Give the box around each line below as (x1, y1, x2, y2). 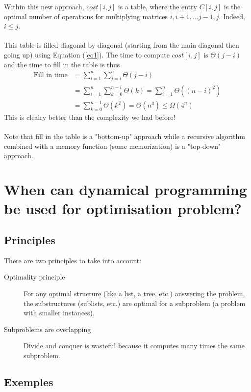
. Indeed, (219, 11, 245, 21)
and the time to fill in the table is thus (4, 59, 120, 69)
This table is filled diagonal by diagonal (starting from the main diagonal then (4, 40, 239, 50)
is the (224, 1, 241, 11)
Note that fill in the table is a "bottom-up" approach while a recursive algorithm (4, 131, 245, 141)
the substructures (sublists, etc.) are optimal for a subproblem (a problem (24, 298, 246, 308)
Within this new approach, (4, 1, 84, 11)
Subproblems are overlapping (4, 324, 91, 334)
